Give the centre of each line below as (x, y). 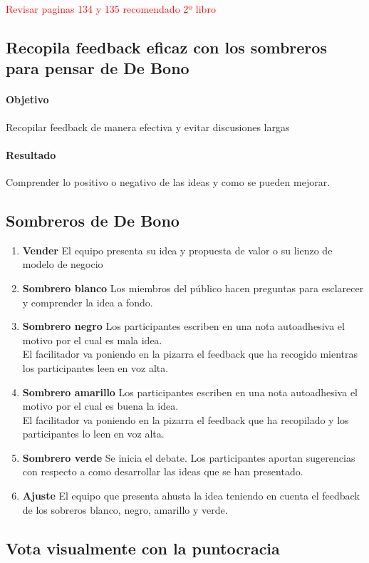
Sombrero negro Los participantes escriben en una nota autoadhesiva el (183, 326)
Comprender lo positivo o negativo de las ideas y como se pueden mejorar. (168, 181)
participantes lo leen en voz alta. (93, 434)
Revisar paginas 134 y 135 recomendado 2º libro (111, 9)
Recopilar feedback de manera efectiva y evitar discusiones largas (148, 126)
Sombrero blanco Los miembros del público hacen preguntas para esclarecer (193, 288)
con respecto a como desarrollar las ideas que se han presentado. (163, 471)
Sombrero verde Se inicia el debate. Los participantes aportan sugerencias (189, 457)
